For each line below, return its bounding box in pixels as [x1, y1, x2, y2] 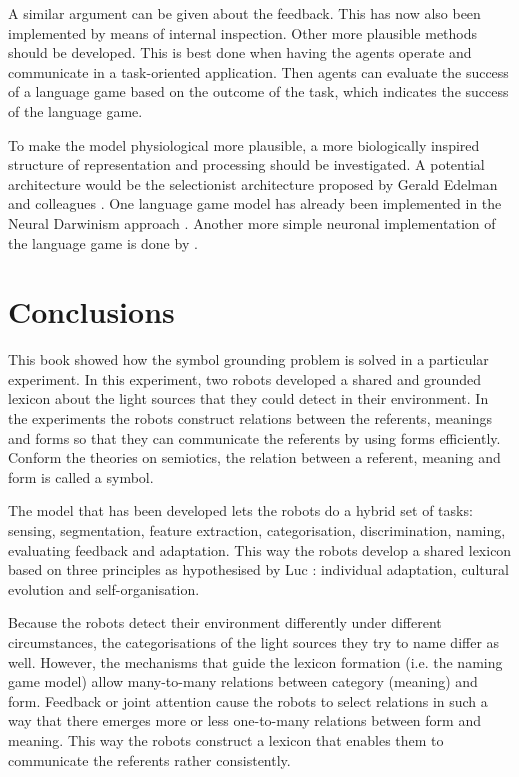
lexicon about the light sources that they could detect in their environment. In [8, 388, 489, 409]
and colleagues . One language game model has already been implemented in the [8, 193, 502, 214]
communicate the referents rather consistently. [8, 749, 291, 770]
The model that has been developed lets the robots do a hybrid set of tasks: [8, 500, 473, 521]
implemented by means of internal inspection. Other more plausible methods [8, 22, 478, 43]
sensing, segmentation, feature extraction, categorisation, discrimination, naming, [8, 520, 506, 540]
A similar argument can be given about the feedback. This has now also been [8, 3, 481, 23]
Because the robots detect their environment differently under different [8, 612, 442, 633]
